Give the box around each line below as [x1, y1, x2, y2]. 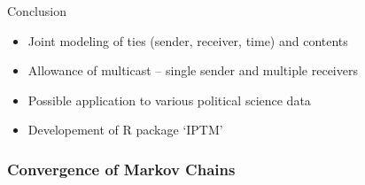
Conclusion [7, 2, 66, 19]
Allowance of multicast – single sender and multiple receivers [27, 61, 358, 80]
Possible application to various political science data [27, 90, 311, 109]
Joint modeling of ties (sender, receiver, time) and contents [27, 31, 348, 50]
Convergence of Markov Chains [7, 158, 236, 180]
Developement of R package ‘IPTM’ [27, 120, 223, 139]
